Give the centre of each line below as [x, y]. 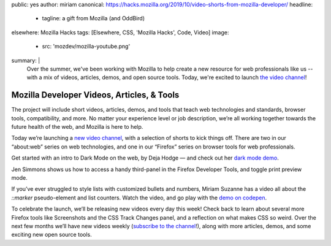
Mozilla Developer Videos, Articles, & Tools [95, 95]
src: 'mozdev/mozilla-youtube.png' [86, 47]
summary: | [26, 60]
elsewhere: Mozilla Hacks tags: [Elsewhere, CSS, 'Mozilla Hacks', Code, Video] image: [120, 32]
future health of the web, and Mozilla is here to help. [77, 127]
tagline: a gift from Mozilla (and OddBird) [93, 18]
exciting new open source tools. [51, 235]
